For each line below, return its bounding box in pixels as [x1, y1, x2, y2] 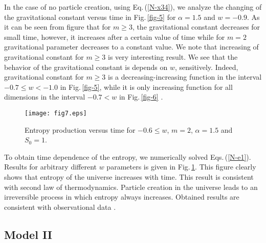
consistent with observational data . [4, 201, 116, 212]
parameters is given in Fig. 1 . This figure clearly [106, 161, 256, 172]
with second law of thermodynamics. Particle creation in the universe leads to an [4, 181, 258, 192]
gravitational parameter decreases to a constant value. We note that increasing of [4, 41, 259, 52]
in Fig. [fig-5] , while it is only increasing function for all [60, 81, 233, 92]
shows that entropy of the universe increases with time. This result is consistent [4, 171, 254, 182]
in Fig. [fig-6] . [119, 91, 163, 102]
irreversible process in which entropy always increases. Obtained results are [4, 191, 239, 202]
